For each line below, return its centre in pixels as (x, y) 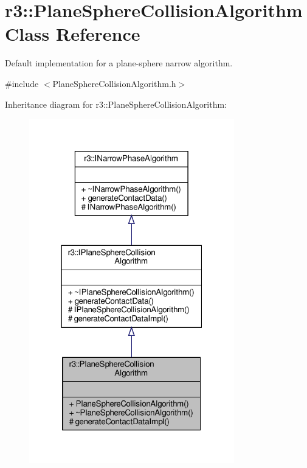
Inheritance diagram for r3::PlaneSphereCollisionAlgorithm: (116, 104)
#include (22, 83)
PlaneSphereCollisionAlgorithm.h (114, 83)
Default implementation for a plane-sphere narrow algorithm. (119, 63)
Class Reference (73, 34)
